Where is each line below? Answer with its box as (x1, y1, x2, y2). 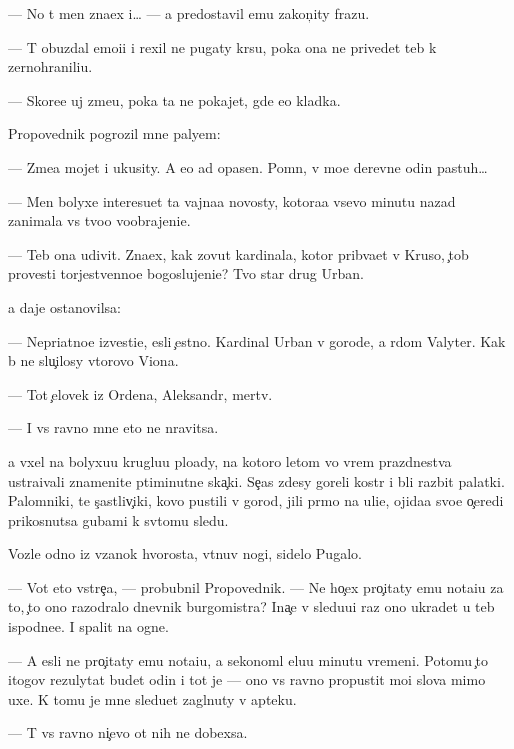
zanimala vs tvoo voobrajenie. (8, 210, 191, 231)
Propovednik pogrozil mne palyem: (8, 123, 221, 144)
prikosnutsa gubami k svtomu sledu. (8, 509, 229, 530)
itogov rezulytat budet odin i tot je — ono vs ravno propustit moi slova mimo (8, 669, 486, 690)
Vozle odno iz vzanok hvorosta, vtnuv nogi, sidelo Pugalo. (8, 543, 362, 564)
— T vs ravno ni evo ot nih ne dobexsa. (8, 722, 248, 743)
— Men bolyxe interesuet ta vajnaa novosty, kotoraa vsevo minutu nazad (8, 190, 456, 211)
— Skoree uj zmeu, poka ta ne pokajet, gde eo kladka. (8, 89, 341, 110)
